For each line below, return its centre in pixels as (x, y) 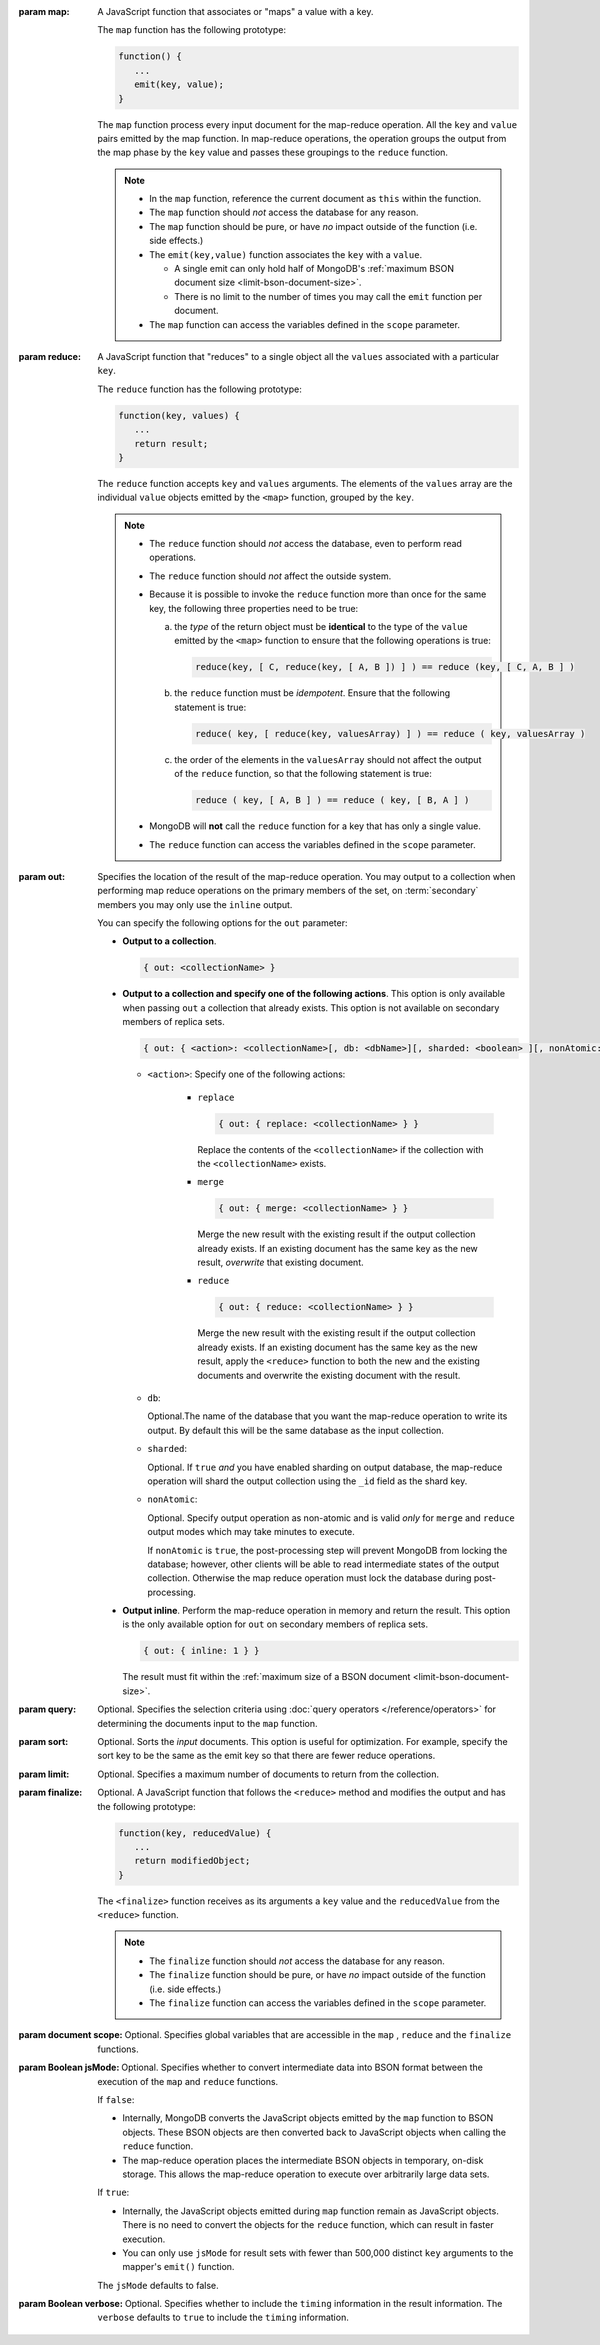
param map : (44, 11)
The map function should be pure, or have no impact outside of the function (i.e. (313, 226)
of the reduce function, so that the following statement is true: (303, 774)
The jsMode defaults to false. (158, 2285)
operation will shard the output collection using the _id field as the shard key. (307, 1481)
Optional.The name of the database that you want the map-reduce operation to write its (327, 1416)
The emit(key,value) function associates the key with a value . (286, 254)
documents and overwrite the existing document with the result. (329, 1375)
